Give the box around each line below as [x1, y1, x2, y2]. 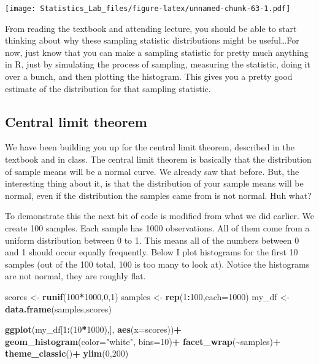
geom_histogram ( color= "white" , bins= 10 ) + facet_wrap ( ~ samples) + [5, 335, 281, 347]
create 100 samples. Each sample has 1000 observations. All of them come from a [5, 221, 310, 234]
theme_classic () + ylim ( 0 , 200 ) [5, 347, 129, 360]
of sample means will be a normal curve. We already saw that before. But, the [5, 165, 299, 177]
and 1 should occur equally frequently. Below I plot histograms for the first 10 [5, 246, 298, 258]
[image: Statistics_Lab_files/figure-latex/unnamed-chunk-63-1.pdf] [5, 4, 291, 13]
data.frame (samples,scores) [5, 302, 112, 315]
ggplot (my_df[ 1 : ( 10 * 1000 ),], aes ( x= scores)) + [5, 323, 182, 336]
